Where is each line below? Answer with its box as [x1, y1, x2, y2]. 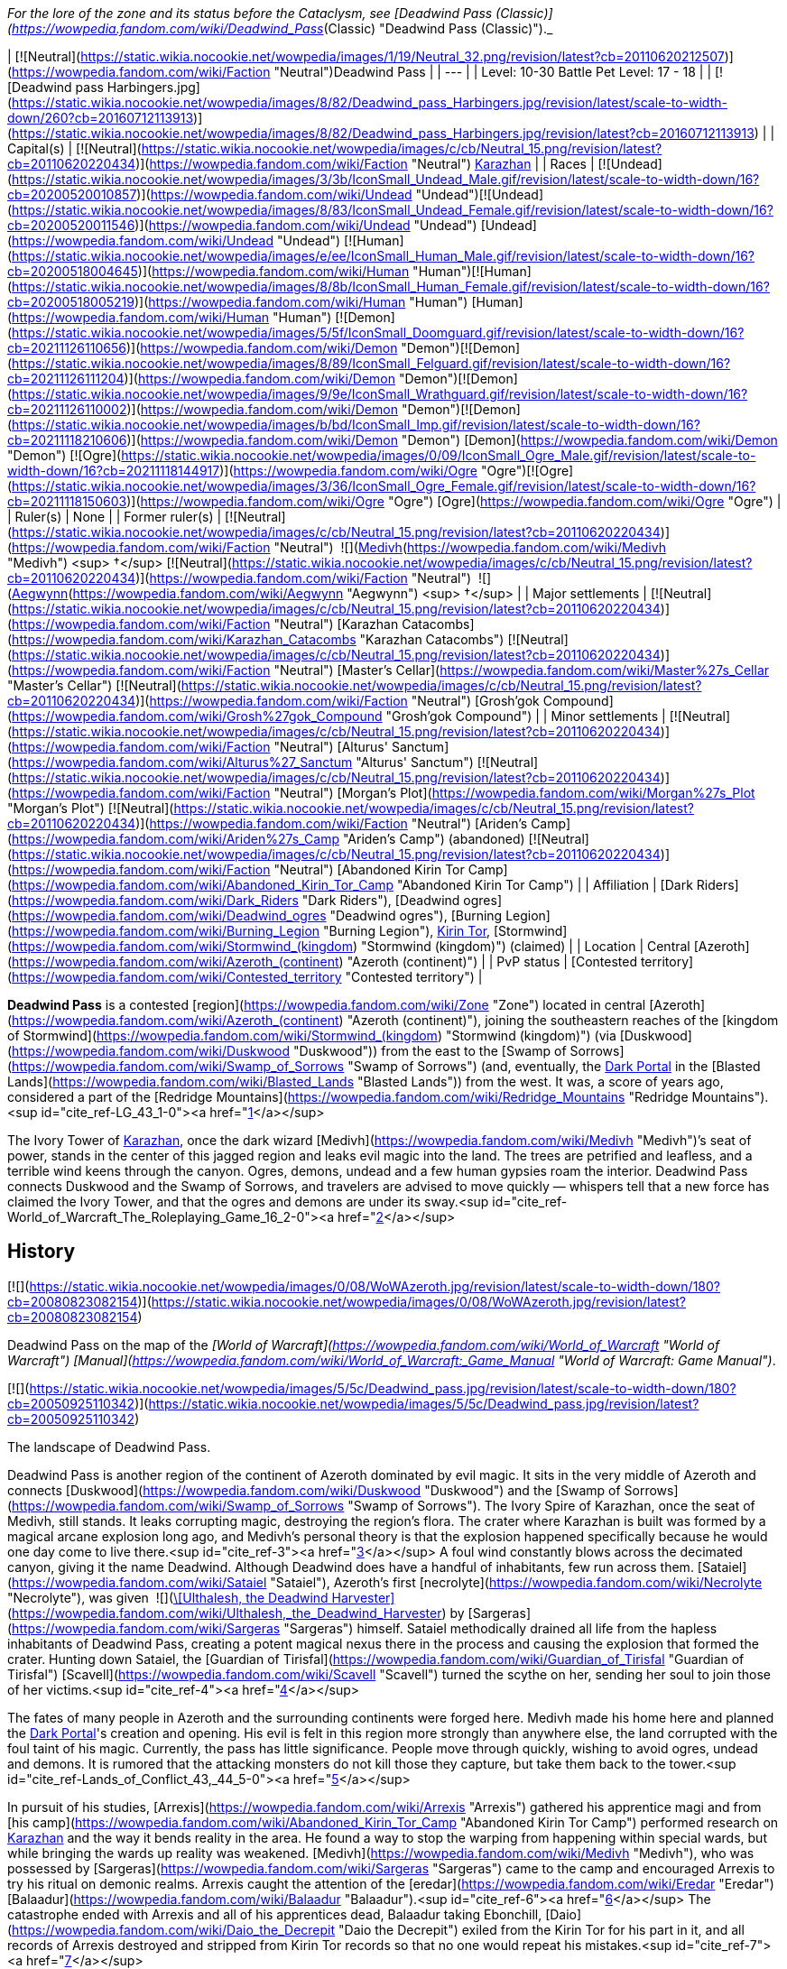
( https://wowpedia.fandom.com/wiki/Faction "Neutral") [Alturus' [7, 739, 388, 754]
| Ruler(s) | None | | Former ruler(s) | [7, 509, 222, 524]
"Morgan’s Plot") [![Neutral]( [7, 800, 174, 816]
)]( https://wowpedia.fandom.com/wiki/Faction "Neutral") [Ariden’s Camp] [135, 816, 571, 831]
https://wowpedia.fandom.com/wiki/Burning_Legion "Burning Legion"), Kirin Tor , [12, 923, 491, 938]
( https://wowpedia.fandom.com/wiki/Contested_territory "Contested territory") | [7, 969, 483, 984]
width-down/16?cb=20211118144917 [7, 463, 220, 478]
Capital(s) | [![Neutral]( [7, 141, 142, 156]
